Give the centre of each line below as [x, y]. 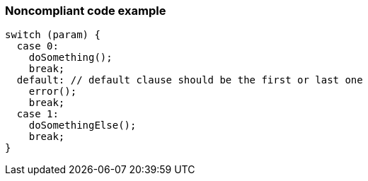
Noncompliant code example [86, 11]
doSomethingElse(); [82, 125]
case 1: [38, 114]
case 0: [38, 46]
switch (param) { [53, 35]
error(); [53, 92]
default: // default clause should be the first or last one [190, 80]
